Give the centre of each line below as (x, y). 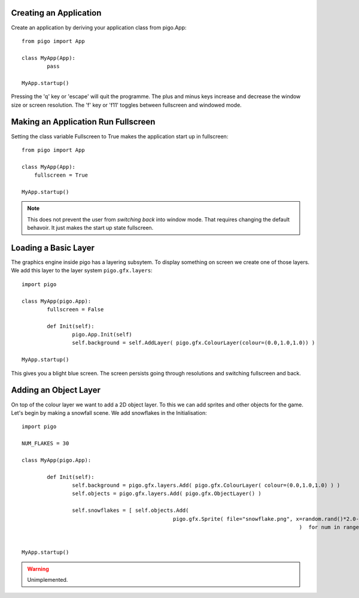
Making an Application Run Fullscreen (83, 122)
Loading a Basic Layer (53, 248)
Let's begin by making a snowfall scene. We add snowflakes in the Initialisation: (109, 412)
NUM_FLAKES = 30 (45, 444)
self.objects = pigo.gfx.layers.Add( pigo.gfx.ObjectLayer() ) (167, 494)
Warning (38, 569)
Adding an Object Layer (56, 390)
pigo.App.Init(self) (102, 335)
